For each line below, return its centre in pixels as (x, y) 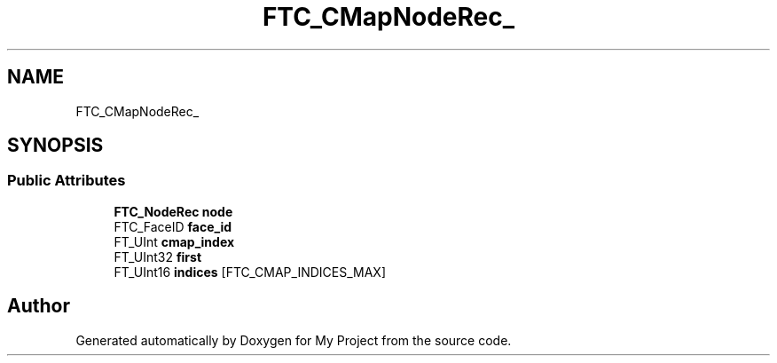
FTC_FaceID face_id (173, 226)
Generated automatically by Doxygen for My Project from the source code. (294, 340)
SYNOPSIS (55, 146)
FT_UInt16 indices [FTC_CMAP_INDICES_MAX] (250, 272)
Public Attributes (67, 181)
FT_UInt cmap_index (174, 241)
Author (39, 306)
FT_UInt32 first (158, 256)
